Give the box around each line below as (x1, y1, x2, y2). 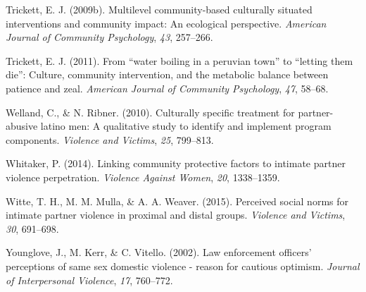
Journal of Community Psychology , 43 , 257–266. (6, 30, 213, 44)
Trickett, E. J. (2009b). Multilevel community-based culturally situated (6, 2, 313, 16)
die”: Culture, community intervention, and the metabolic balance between (6, 67, 329, 82)
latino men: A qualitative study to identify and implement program (40, 118, 332, 133)
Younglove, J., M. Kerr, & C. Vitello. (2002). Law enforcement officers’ (6, 245, 312, 260)
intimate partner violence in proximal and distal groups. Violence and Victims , (6, 207, 346, 222)
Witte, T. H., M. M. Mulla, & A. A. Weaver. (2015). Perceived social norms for (6, 193, 349, 208)
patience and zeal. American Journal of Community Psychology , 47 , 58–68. (6, 80, 329, 95)
